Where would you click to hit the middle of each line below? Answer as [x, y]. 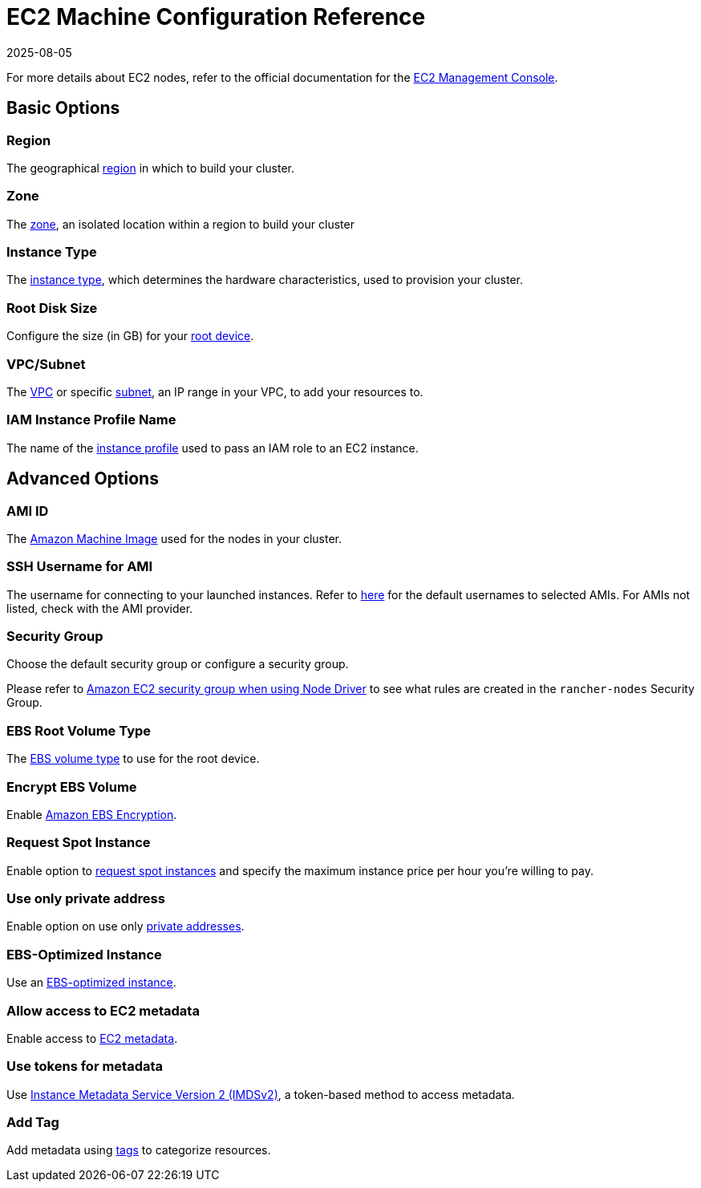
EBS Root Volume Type [79, 730]
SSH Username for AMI [80, 567]
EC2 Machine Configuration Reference [216, 17]
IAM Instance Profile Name [91, 420]
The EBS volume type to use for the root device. [133, 759]
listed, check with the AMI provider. [100, 608]
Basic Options [63, 108]
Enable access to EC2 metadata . [92, 1038]
